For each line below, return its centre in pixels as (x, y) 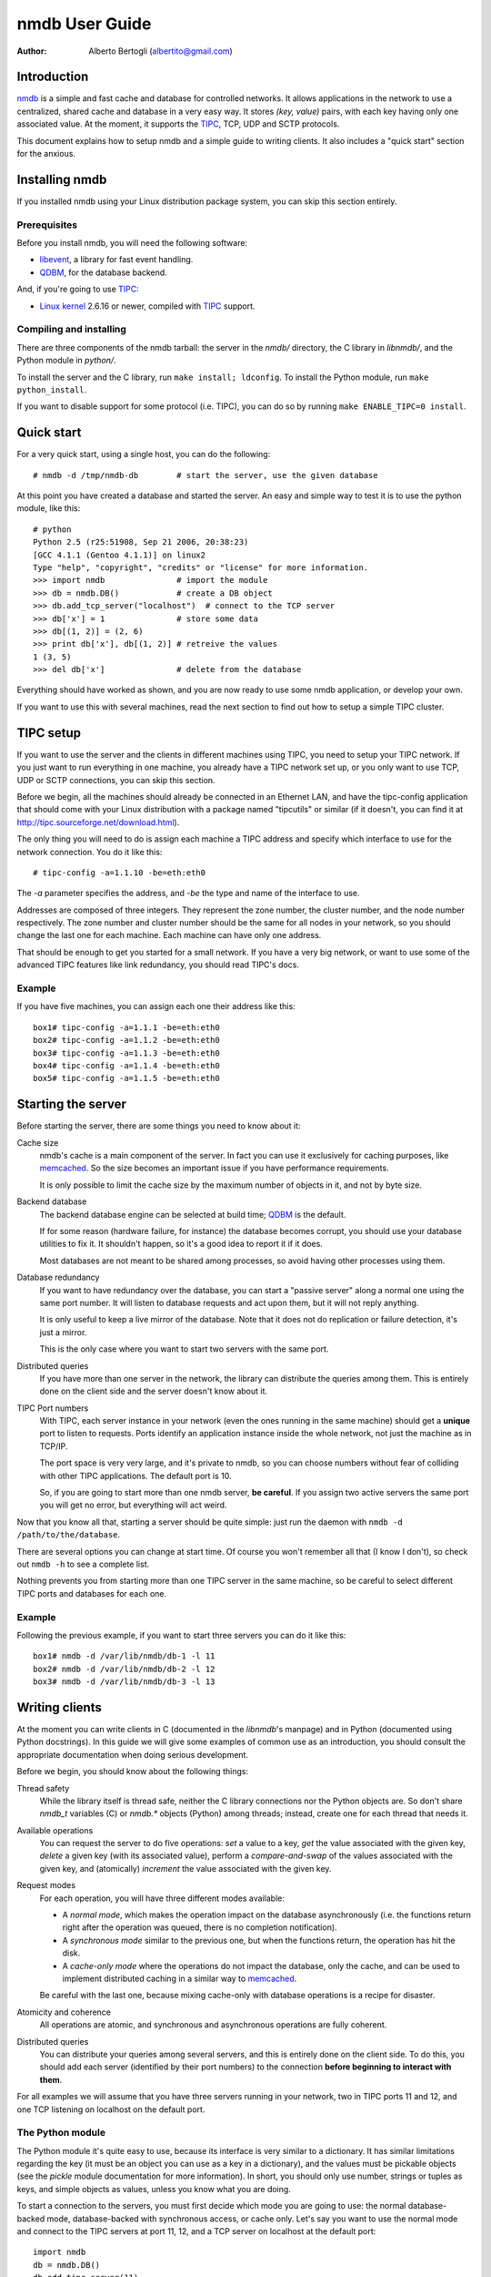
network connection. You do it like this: (90, 852)
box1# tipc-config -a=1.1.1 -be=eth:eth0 (126, 1027)
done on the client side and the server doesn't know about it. (154, 1391)
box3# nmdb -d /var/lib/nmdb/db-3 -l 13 (124, 1682)
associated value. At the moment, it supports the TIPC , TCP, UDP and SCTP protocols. (178, 124)
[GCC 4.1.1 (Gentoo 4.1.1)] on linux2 (120, 555)
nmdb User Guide (84, 24)
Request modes (46, 1885)
